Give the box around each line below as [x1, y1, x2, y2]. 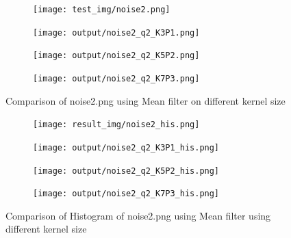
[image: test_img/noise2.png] [33, 5, 170, 14]
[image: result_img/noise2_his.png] [33, 120, 200, 130]
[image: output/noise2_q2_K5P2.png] [33, 51, 200, 61]
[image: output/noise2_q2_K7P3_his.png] [33, 189, 220, 199]
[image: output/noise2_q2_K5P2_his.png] [33, 166, 220, 176]
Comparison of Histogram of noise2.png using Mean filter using [5, 208, 271, 222]
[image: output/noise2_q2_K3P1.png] [33, 27, 200, 38]
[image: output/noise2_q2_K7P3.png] [33, 73, 200, 83]
